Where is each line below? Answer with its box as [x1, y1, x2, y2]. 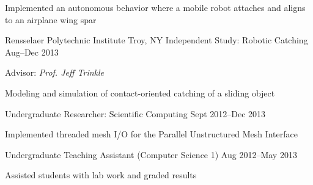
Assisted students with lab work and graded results [5, 169, 197, 181]
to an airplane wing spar [5, 13, 97, 26]
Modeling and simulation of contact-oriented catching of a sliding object [5, 86, 275, 99]
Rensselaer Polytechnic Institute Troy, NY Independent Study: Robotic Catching [5, 34, 308, 46]
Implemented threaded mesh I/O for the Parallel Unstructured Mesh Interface [5, 128, 298, 140]
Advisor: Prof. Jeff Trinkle [5, 66, 105, 79]
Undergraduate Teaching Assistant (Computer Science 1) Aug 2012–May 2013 [5, 148, 297, 161]
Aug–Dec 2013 [5, 45, 59, 58]
